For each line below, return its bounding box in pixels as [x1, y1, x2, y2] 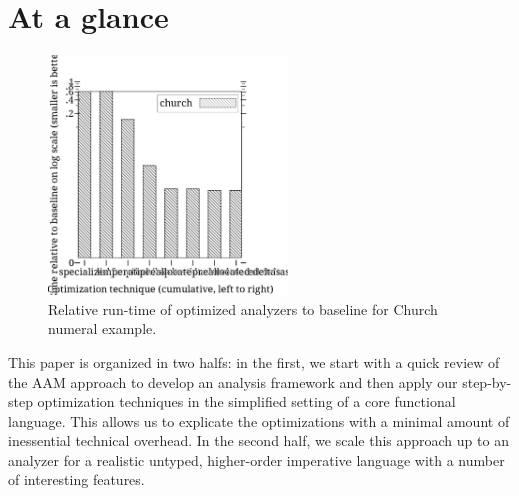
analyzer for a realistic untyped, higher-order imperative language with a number [8, 449, 505, 470]
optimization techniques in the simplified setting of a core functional [37, 391, 456, 412]
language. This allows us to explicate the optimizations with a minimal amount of [8, 410, 510, 431]
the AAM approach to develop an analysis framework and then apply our [8, 371, 458, 392]
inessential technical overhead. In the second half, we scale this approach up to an [8, 430, 509, 451]
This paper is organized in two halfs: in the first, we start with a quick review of [8, 351, 500, 372]
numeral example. [48, 318, 157, 339]
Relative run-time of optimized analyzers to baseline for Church [48, 298, 438, 319]
